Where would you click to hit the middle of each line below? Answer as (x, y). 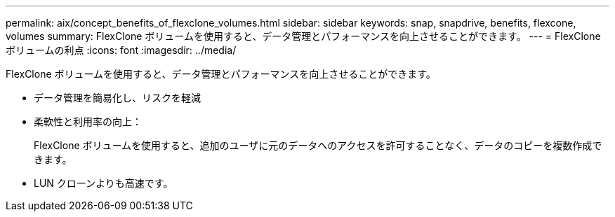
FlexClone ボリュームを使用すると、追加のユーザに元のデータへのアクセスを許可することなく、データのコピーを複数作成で (318, 145)
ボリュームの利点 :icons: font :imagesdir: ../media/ (121, 50)
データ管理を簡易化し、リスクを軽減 (117, 98)
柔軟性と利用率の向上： (88, 121)
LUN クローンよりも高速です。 (104, 183)
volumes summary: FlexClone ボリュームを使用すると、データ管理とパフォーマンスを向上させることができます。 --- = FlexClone (303, 36)
